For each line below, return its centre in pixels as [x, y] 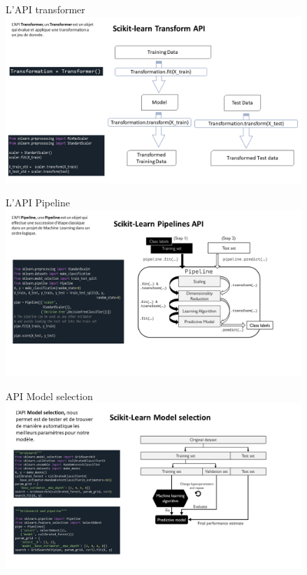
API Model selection [49, 396]
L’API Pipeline [38, 203]
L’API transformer [45, 9]
